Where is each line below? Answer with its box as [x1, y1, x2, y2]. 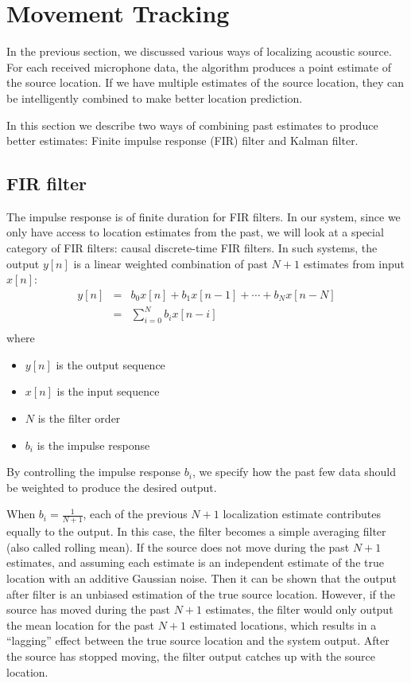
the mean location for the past [6, 616, 155, 633]
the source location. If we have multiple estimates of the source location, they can [6, 74, 405, 91]
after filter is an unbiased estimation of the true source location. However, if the [6, 585, 395, 602]
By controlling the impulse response [6, 463, 181, 480]
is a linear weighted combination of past [73, 255, 268, 271]
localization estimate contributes [223, 505, 381, 522]
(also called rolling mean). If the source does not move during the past [6, 538, 350, 555]
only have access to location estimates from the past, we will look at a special [6, 224, 384, 240]
